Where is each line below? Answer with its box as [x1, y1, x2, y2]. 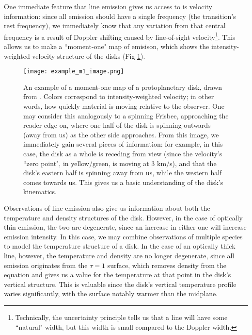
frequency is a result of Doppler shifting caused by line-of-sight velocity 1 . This [4, 30, 236, 42]
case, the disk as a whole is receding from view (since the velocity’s [23, 149, 222, 159]
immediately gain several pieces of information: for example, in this [23, 139, 223, 149]
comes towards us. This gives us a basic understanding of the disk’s [23, 177, 223, 187]
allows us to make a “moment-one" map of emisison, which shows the [4, 41, 209, 51]
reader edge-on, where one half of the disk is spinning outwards [23, 120, 211, 130]
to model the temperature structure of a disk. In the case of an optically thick [4, 241, 236, 251]
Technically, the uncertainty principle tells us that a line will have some [15, 312, 228, 322]
